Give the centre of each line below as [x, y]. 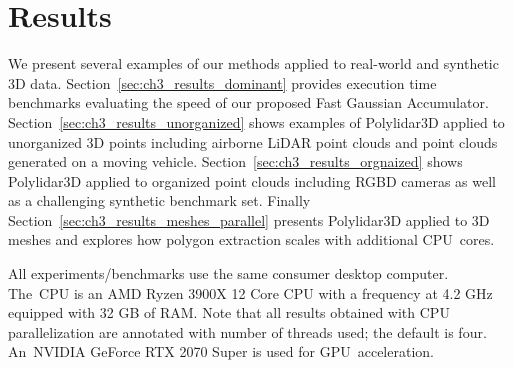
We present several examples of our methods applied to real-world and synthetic [253, 63]
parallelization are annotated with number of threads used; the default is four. [247, 331]
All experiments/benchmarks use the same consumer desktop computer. [228, 273]
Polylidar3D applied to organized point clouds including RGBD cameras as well [252, 180]
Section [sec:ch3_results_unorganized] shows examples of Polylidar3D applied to [256, 121]
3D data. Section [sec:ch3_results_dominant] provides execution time [222, 82]
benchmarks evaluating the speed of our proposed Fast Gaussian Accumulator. [248, 102]
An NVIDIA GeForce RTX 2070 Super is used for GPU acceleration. [221, 351]
